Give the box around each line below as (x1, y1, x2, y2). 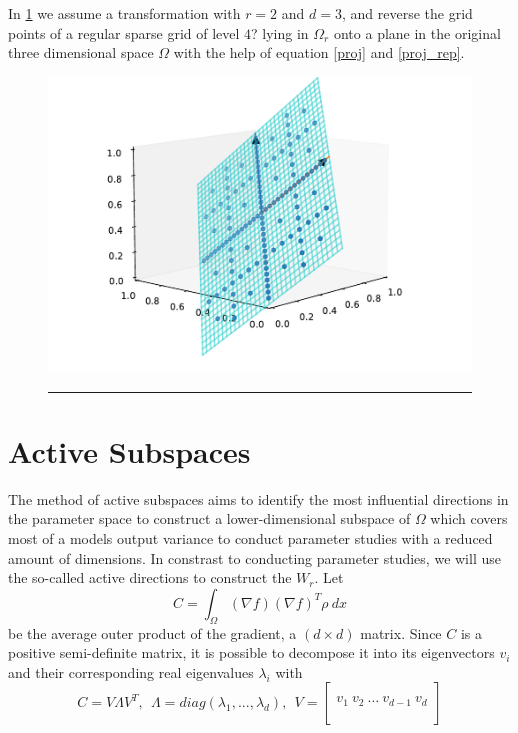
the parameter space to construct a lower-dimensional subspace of (8, 508, 411, 529)
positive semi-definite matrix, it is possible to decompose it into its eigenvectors (8, 642, 495, 663)
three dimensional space (8, 42, 154, 63)
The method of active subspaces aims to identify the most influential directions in (8, 488, 509, 509)
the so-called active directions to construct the (8, 567, 292, 588)
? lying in (251, 22, 309, 43)
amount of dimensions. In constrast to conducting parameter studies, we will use (8, 547, 501, 568)
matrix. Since (360, 622, 442, 643)
